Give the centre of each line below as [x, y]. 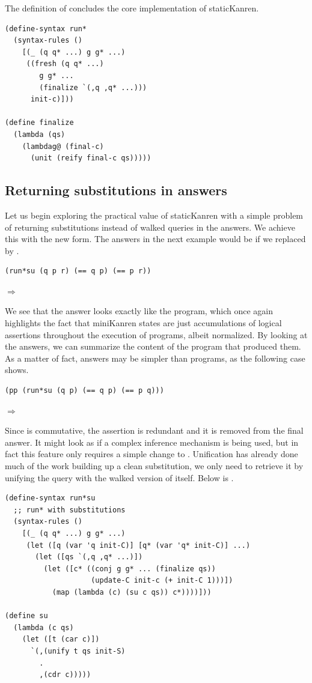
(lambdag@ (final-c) [63, 146]
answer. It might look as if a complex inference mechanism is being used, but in [152, 442]
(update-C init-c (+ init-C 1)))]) [162, 581]
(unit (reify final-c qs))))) [91, 158]
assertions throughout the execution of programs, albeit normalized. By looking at [156, 334]
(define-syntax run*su [50, 498]
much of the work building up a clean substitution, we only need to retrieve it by [154, 466]
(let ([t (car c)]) [61, 639]
